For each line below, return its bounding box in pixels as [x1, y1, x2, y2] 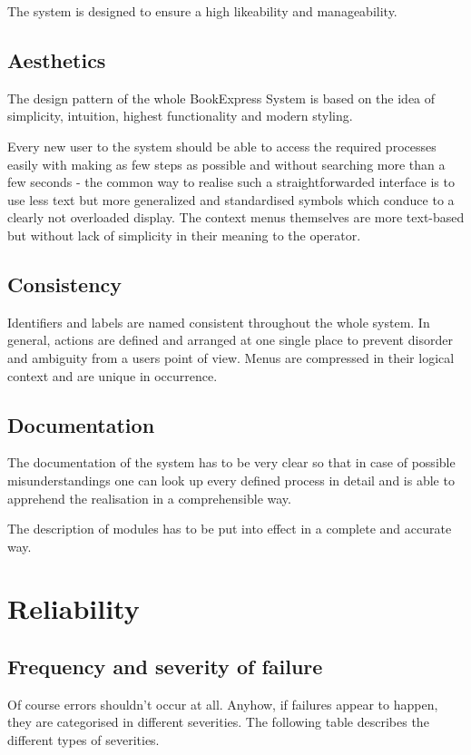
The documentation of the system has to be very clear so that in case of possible [7, 453, 456, 472]
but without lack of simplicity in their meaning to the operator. [7, 225, 361, 244]
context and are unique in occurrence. [7, 366, 218, 385]
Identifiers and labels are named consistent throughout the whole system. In [7, 312, 430, 331]
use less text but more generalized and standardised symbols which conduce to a [7, 190, 455, 209]
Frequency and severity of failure [7, 652, 323, 681]
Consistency [7, 270, 123, 298]
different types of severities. [7, 730, 160, 750]
